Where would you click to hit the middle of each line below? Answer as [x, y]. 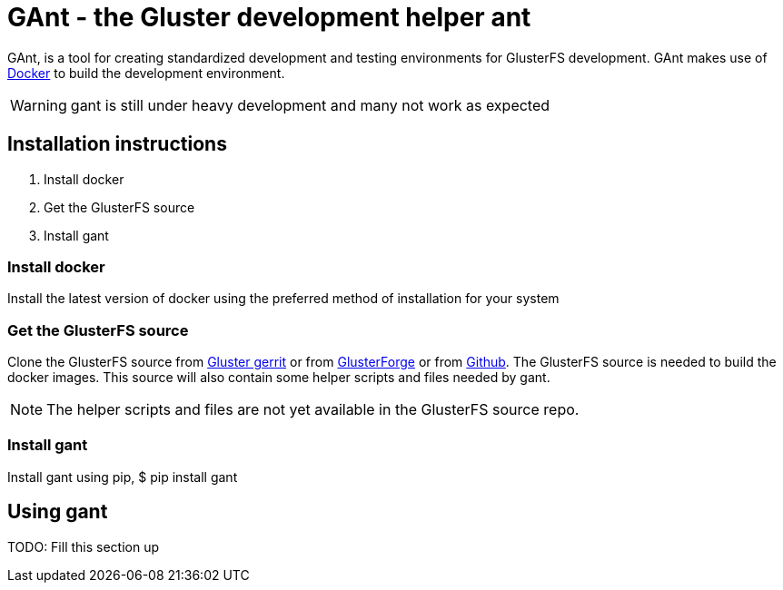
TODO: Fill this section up [84, 546]
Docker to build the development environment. [146, 73]
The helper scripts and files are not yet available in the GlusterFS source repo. [313, 410]
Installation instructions [117, 144]
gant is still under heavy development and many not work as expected [310, 105]
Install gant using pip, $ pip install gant [123, 477]
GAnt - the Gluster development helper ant [269, 17]
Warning [39, 105]
